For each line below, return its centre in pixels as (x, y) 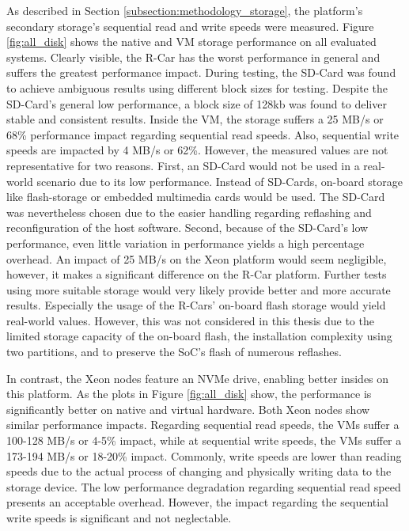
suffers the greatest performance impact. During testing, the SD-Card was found (201, 72)
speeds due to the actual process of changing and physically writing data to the (199, 471)
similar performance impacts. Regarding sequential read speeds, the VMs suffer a (203, 425)
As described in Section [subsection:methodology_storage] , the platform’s (185, 10)
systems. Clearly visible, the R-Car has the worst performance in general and (193, 57)
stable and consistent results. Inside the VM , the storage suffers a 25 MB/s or (195, 119)
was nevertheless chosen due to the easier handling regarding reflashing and (189, 212)
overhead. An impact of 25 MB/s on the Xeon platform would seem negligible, (197, 258)
